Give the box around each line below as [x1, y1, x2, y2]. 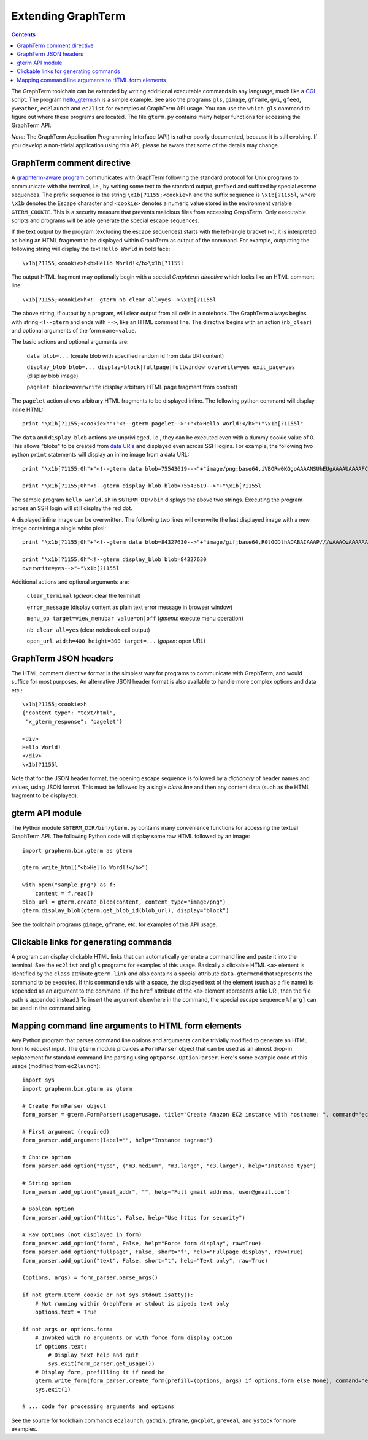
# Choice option [22, 1154, 71, 1161]
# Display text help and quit [48, 1351, 139, 1358]
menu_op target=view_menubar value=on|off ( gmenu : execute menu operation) [26, 614, 243, 622]
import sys [22, 1077, 55, 1083]
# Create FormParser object [22, 1102, 107, 1109]
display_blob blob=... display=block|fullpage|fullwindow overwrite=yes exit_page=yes [26, 364, 296, 371]
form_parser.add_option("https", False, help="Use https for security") [22, 1214, 245, 1221]
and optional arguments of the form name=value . [11, 327, 137, 334]
